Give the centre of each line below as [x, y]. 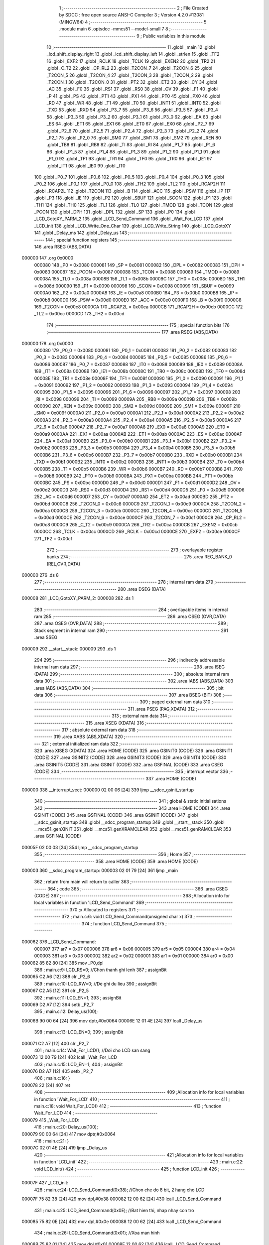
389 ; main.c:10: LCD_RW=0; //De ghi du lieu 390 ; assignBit [95, 984]
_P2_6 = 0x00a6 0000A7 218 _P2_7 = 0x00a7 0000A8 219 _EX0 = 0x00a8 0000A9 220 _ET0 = [132, 427]
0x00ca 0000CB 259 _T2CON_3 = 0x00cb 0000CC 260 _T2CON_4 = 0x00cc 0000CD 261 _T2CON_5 [138, 510]
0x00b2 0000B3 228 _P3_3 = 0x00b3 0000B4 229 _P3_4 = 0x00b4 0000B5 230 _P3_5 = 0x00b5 [135, 448]
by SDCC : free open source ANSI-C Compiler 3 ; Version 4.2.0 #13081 [132, 15]
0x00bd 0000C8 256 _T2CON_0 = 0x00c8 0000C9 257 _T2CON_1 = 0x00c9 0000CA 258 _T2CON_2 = [140, 503]
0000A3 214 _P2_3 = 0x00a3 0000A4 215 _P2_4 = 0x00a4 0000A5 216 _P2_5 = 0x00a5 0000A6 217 [138, 420]
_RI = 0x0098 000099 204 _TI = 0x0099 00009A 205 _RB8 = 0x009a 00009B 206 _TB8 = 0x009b [135, 399]
